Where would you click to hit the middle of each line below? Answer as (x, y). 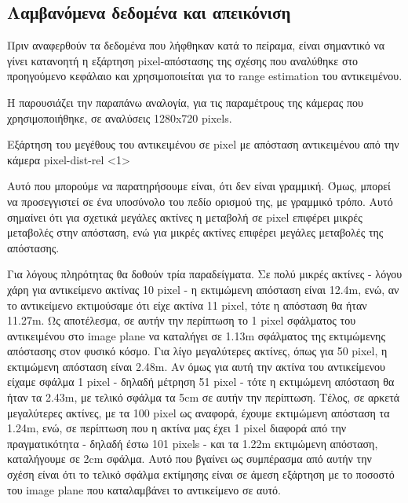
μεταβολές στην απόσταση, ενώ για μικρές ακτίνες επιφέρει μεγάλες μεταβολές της (195, 232)
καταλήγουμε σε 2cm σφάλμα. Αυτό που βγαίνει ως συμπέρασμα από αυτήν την (189, 459)
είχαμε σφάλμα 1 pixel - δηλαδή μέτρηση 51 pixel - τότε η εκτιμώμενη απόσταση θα (201, 382)
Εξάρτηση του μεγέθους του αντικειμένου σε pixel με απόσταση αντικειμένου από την (203, 144)
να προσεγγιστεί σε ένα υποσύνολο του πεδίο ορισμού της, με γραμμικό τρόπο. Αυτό (200, 201)
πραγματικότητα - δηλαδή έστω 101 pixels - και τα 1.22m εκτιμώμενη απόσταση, (193, 443)
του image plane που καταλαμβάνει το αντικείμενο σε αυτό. (144, 489)
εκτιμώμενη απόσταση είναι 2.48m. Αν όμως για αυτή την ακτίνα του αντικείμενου (196, 366)
